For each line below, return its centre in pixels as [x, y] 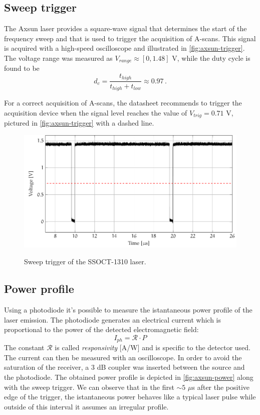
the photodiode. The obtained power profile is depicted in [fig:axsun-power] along [129, 377]
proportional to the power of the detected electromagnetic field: [101, 329]
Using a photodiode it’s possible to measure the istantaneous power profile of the [128, 309]
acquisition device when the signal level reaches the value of [96, 112]
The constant [24, 347]
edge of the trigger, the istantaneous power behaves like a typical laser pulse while [130, 397]
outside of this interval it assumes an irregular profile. [86, 406]
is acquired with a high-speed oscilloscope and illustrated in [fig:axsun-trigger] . [124, 48]
